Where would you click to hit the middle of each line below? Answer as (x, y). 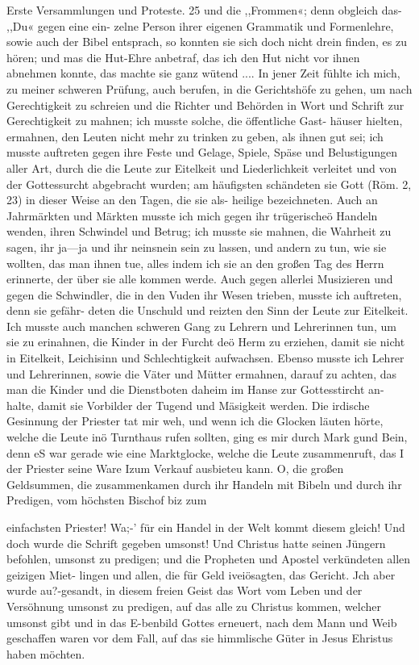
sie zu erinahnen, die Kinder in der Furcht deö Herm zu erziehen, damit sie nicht (206, 342)
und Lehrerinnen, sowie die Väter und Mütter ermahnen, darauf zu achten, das (202, 373)
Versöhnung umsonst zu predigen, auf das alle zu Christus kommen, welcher (194, 606)
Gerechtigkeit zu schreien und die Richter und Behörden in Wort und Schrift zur (205, 105)
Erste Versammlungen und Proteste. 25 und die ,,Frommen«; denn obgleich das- (204, 10)
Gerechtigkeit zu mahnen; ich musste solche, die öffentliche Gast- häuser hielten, (205, 121)
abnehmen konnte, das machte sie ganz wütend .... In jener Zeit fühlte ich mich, (203, 73)
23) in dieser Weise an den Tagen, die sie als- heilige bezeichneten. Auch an (192, 200)
